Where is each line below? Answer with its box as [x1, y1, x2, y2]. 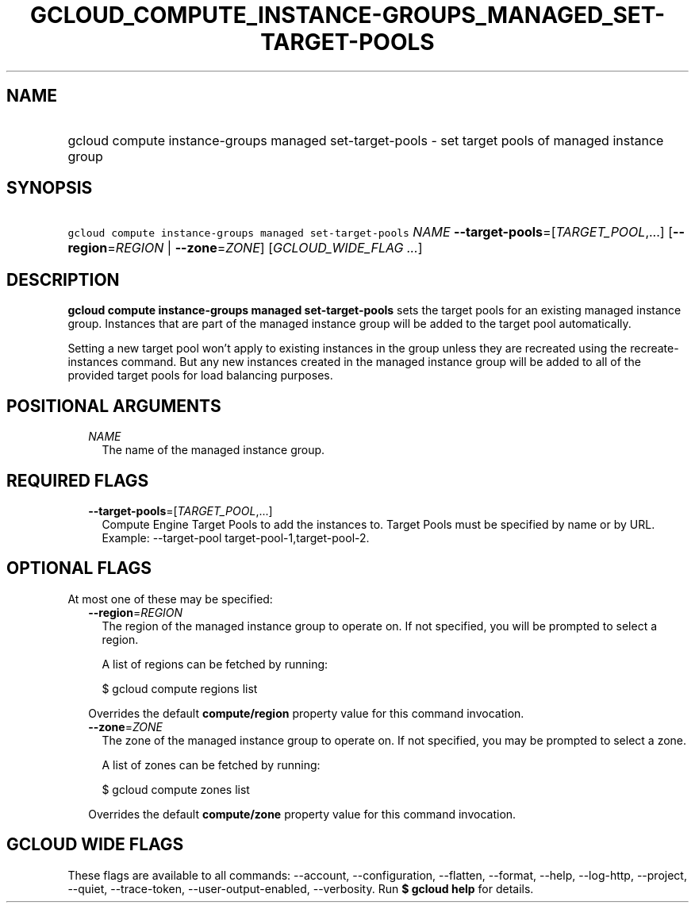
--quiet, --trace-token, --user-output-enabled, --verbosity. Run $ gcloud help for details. [67, 881, 534, 896]
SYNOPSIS [6, 178, 93, 198]
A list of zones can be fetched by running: [102, 757, 321, 772]
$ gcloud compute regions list [102, 681, 258, 695]
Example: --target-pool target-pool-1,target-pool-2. [102, 530, 370, 545]
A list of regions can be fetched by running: [102, 657, 328, 671]
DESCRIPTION [6, 269, 120, 290]
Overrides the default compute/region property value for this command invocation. [88, 706, 524, 720]
